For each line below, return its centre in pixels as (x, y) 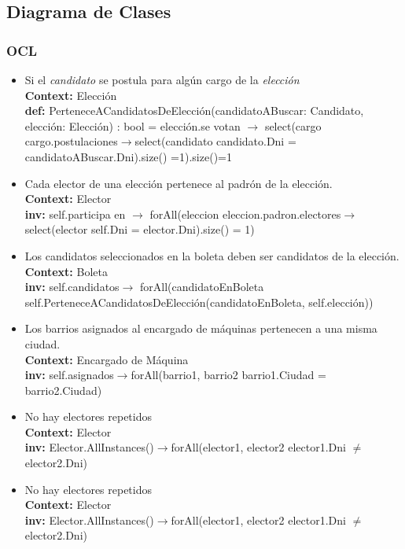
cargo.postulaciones (71, 141)
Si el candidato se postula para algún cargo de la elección (162, 79)
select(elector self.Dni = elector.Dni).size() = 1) (140, 229)
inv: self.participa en (75, 214)
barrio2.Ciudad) (63, 390)
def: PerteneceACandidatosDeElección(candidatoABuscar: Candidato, (194, 111)
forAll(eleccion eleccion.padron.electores (245, 214)
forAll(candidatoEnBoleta (202, 287)
